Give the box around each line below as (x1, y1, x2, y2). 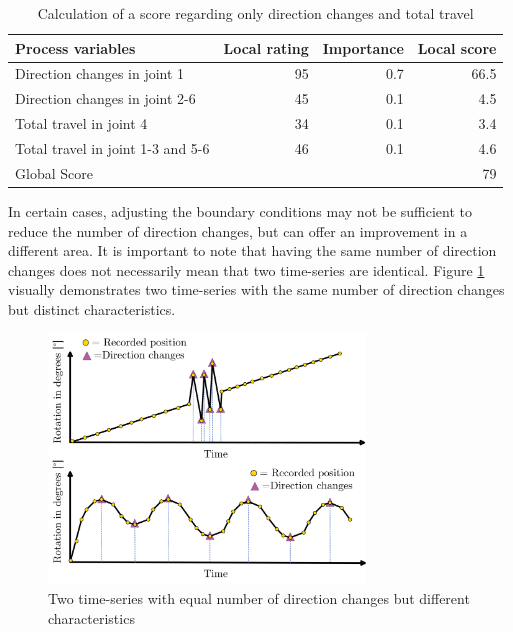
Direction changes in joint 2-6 (15, 88, 196, 109)
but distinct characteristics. (8, 298, 176, 319)
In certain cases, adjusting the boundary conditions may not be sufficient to (8, 200, 473, 221)
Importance (322, 37, 404, 58)
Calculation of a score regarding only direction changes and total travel (37, 3, 474, 23)
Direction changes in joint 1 (15, 63, 185, 84)
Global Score (15, 162, 93, 183)
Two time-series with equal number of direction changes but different (48, 588, 470, 609)
